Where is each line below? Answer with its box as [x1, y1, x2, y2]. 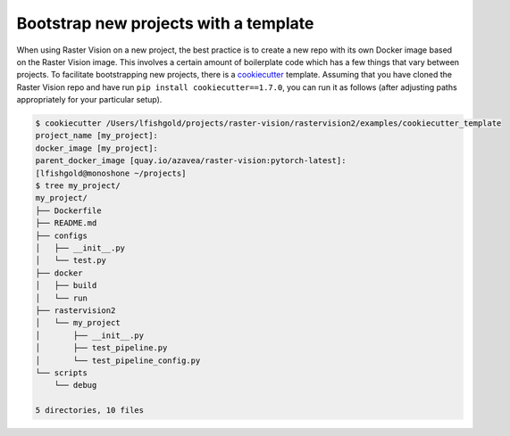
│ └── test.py [35, 255, 107, 266]
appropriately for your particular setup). [16, 95, 163, 105]
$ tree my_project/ [35, 181, 121, 191]
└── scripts [35, 367, 88, 378]
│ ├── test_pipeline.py [35, 343, 168, 353]
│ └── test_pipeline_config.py [35, 355, 201, 366]
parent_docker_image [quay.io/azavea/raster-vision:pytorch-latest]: [35, 156, 347, 166]
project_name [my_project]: [35, 130, 158, 141]
